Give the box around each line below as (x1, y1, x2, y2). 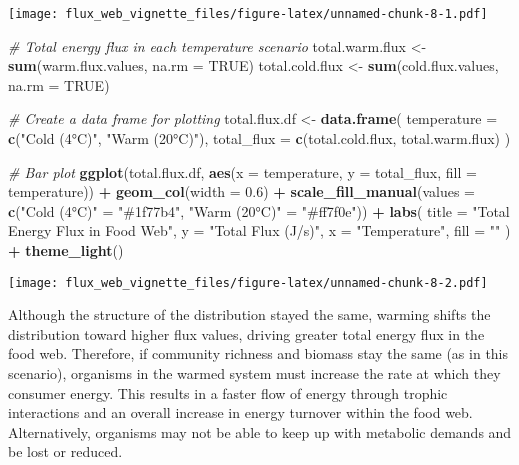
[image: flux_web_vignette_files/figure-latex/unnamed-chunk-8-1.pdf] (8, 7, 488, 21)
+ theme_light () (8, 240, 124, 260)
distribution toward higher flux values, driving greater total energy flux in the (8, 323, 485, 344)
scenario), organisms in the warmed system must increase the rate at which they (8, 363, 501, 384)
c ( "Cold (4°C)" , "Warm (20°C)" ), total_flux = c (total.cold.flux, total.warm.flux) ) (8, 128, 511, 149)
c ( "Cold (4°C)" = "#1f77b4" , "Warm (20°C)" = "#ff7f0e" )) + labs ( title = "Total (8, 200, 510, 221)
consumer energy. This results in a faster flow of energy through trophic (8, 382, 448, 403)
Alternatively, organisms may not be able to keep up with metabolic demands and (8, 421, 512, 442)
